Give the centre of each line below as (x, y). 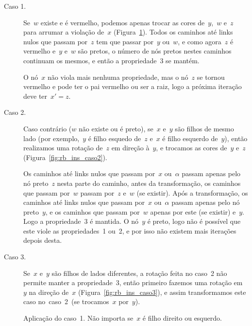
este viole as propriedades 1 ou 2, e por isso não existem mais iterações (130, 230)
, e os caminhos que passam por (92, 211)
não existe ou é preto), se (116, 128)
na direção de (49, 292)
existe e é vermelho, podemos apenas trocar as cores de (123, 22)
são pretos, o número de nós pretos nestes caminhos (155, 51)
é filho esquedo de (115, 138)
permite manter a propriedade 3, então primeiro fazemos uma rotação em (133, 282)
